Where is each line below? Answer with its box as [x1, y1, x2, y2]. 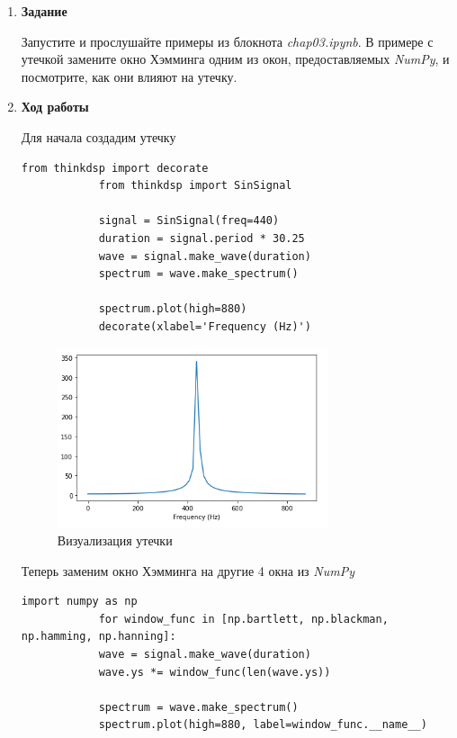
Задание [21, 2, 67, 20]
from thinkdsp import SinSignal [98, 179, 292, 193]
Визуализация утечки [57, 530, 173, 549]
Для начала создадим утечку [21, 127, 176, 146]
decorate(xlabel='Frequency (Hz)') [98, 319, 311, 333]
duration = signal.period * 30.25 [98, 231, 305, 245]
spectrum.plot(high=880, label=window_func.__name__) [98, 718, 427, 732]
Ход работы [21, 97, 89, 116]
